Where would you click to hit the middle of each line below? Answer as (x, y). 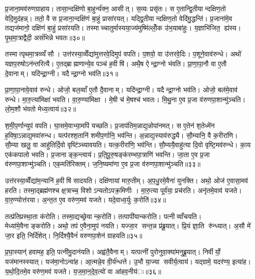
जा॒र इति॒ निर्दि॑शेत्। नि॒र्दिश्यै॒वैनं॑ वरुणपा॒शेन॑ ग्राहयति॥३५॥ (74, 235)
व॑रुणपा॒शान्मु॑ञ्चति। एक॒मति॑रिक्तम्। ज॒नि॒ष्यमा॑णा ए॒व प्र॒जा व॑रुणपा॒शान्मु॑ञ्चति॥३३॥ (103, 164)
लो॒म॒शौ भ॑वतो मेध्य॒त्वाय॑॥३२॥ (41, 109)
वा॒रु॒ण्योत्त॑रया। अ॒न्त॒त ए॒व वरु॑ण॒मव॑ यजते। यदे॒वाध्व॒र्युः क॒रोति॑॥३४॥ (85, 200)
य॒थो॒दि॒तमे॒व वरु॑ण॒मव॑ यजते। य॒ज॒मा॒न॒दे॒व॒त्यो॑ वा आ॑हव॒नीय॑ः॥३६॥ (83, 271)
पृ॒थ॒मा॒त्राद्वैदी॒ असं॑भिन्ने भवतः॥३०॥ (45, 37)
